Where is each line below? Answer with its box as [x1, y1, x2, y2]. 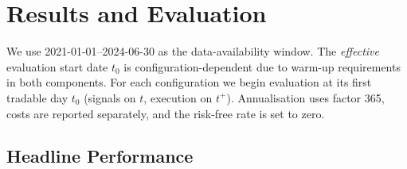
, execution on [143, 89, 213, 106]
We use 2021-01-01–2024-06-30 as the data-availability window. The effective [6, 43, 379, 60]
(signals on [84, 89, 136, 106]
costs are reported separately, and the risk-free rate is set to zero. [6, 105, 325, 121]
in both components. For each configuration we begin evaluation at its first [6, 74, 372, 90]
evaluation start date [6, 58, 108, 75]
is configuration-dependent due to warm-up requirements [123, 58, 401, 75]
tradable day [6, 89, 68, 106]
